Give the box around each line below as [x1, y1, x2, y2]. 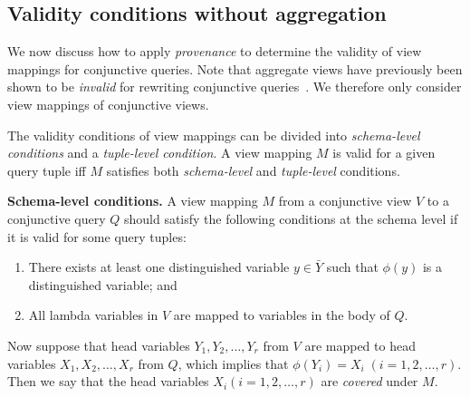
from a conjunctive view [278, 191, 412, 210]
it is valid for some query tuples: [7, 227, 187, 246]
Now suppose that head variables [7, 335, 190, 354]
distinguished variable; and [28, 275, 177, 294]
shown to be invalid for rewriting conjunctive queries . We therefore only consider [7, 77, 462, 96]
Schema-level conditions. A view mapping [7, 191, 258, 210]
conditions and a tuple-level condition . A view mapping [7, 143, 312, 162]
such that [326, 257, 379, 276]
